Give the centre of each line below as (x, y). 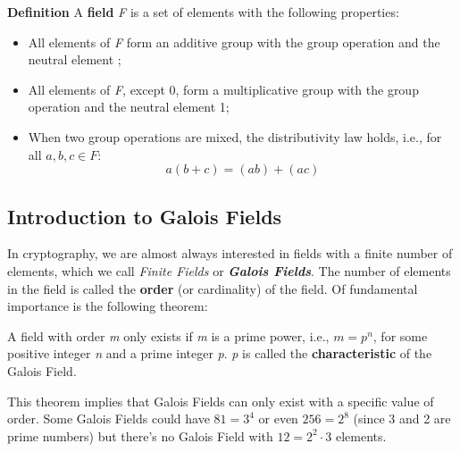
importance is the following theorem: (108, 306)
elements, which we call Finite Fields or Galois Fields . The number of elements (229, 270)
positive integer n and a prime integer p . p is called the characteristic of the (220, 353)
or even (278, 419)
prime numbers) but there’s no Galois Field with (140, 435)
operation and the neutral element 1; (129, 107)
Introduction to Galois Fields (145, 216)
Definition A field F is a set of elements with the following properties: (203, 12)
